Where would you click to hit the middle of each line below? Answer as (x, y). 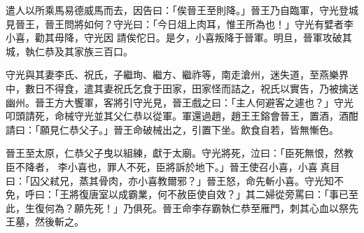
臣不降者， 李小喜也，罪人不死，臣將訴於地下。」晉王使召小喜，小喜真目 (173, 166)
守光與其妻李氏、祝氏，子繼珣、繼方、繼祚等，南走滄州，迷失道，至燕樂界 (177, 75)
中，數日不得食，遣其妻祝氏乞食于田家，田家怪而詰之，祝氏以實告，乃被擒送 (182, 88)
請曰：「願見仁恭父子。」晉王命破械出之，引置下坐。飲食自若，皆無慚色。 (172, 129)
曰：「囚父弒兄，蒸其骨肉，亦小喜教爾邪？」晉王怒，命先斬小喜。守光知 (170, 180)
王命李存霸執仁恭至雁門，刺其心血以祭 (260, 207)
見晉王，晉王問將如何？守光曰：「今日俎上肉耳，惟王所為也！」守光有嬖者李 (180, 23)
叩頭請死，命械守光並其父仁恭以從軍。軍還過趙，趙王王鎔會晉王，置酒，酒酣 (182, 116)
